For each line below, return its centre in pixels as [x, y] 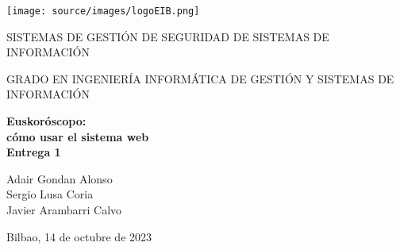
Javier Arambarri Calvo [64, 210]
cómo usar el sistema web [78, 136]
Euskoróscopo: [46, 121]
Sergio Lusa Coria [50, 194]
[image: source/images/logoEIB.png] [103, 11]
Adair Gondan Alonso [60, 178]
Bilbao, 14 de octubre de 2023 [79, 236]
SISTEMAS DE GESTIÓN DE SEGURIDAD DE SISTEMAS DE [168, 36]
